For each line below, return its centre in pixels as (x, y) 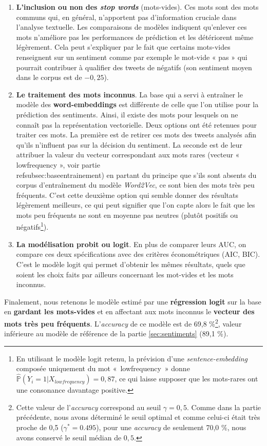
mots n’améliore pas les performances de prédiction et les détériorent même (135, 37)
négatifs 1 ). (32, 226)
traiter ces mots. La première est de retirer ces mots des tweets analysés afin (136, 135)
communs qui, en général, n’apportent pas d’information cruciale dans (126, 17)
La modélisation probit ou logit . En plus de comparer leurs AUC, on (131, 244)
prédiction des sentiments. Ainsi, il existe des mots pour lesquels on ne (127, 114)
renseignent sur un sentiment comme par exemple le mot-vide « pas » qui (132, 57)
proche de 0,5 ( (40, 427)
